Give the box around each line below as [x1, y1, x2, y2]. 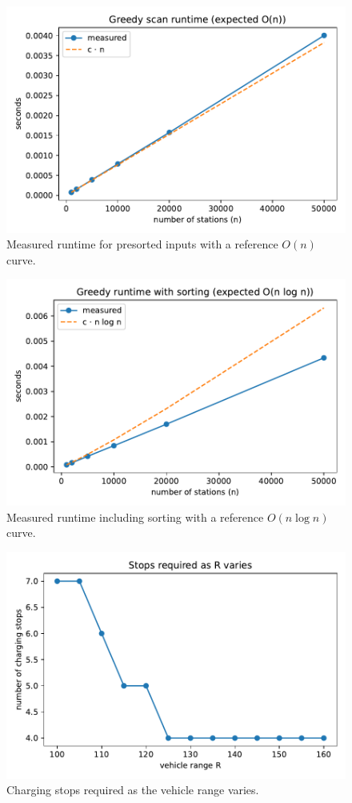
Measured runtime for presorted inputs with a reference [6, 236, 278, 252]
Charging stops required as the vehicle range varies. [6, 781, 259, 798]
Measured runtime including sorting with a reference [6, 508, 264, 525]
